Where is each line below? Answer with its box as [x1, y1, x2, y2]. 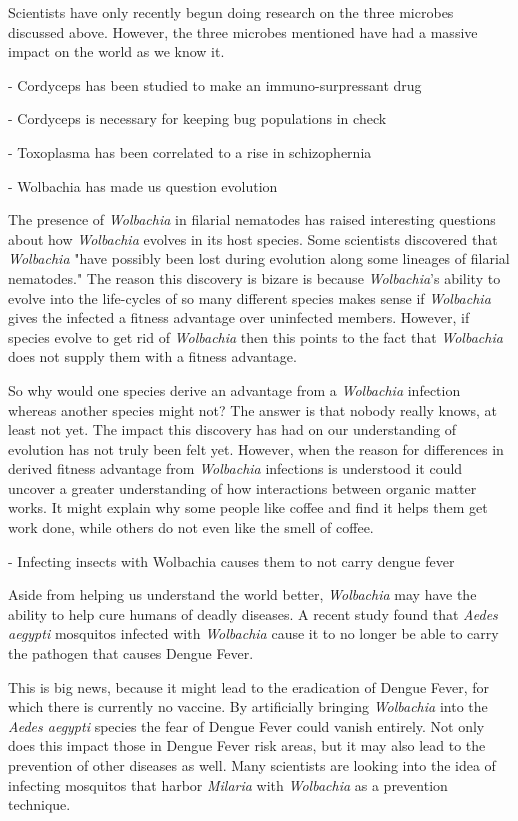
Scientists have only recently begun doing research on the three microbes [8, 2, 454, 22]
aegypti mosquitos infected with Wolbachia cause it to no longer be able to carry [8, 623, 499, 644]
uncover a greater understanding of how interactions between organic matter [8, 477, 477, 498]
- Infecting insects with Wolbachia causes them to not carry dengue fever [8, 550, 455, 571]
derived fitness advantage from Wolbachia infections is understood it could [8, 458, 463, 479]
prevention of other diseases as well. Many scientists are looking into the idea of [8, 755, 496, 775]
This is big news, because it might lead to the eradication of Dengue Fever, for [8, 676, 490, 697]
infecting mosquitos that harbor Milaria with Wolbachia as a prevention [8, 774, 448, 795]
